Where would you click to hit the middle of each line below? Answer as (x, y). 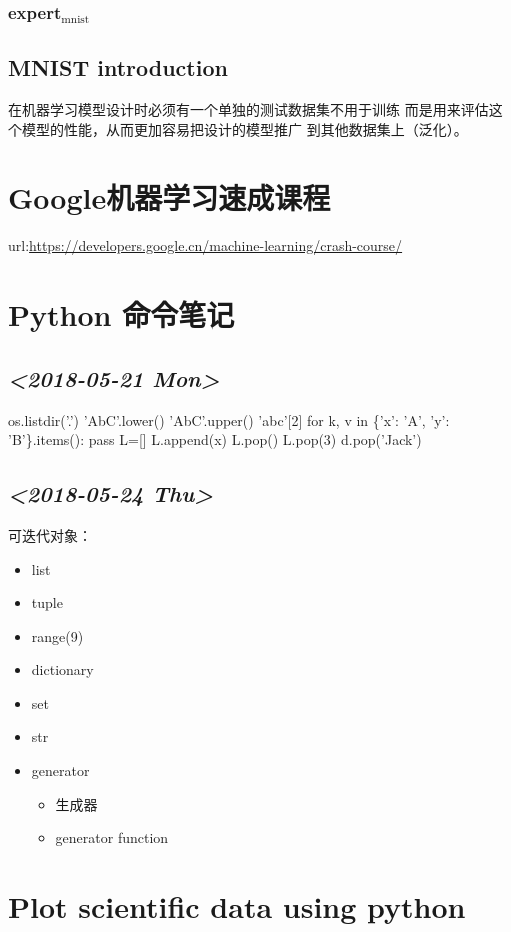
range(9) (57, 635)
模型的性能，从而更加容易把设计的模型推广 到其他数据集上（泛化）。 (244, 128)
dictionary (62, 669)
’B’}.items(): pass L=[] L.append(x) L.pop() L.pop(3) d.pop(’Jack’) (215, 439)
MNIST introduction (118, 67)
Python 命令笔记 (121, 314)
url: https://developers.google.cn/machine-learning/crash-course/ (205, 245)
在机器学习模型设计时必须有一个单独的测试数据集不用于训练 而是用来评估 (248, 109)
